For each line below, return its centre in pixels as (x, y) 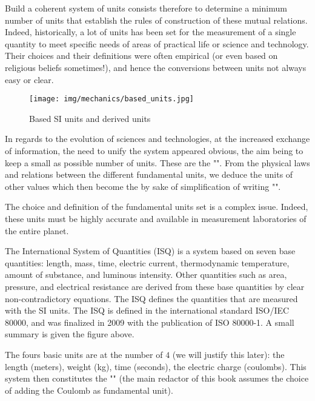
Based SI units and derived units (90, 118)
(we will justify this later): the (228, 354)
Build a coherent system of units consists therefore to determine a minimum (146, 8)
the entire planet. (37, 230)
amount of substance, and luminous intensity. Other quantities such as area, (146, 275)
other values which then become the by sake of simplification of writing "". (143, 186)
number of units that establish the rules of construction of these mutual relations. (156, 20)
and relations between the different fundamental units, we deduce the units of (149, 174)
